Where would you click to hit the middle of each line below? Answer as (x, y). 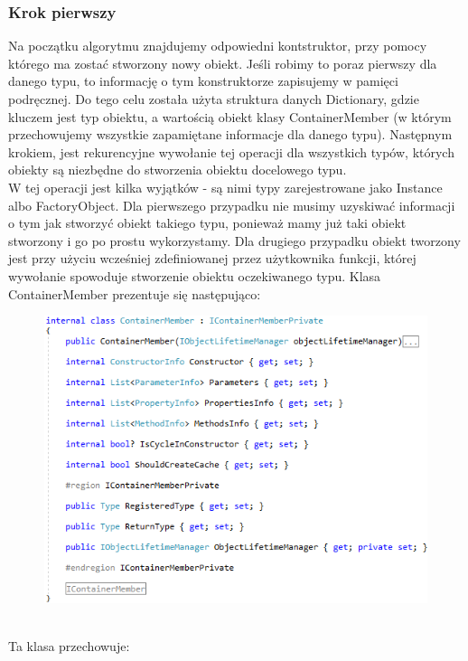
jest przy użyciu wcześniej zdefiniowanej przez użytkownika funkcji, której (212, 258)
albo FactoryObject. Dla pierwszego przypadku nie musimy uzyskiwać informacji (232, 205)
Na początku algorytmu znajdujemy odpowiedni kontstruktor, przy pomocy (218, 46)
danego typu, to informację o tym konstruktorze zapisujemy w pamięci (203, 81)
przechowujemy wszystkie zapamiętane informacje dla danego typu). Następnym (230, 134)
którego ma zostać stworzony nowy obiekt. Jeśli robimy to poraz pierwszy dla (223, 63)
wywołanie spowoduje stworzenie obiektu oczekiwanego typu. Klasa (195, 275)
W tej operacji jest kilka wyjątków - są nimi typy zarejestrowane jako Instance (225, 187)
